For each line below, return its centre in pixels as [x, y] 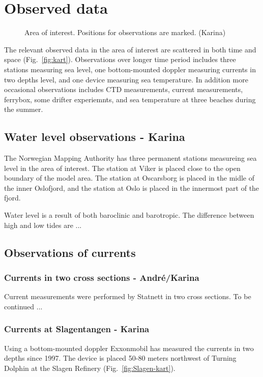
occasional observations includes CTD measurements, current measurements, [124, 89]
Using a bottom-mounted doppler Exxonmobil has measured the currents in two [129, 348]
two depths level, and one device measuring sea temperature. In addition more [126, 79]
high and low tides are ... [43, 225]
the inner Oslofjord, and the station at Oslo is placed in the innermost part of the [132, 187]
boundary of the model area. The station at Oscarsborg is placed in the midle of [129, 178]
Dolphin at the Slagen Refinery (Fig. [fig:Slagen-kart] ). [90, 368]
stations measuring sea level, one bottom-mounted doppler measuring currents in [130, 69]
